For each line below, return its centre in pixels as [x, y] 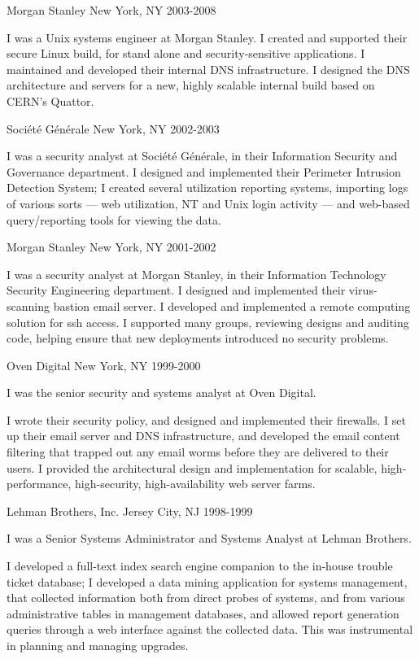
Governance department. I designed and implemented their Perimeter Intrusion [204, 171]
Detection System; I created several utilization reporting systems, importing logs [207, 188]
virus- [363, 290]
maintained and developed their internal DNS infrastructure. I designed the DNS [208, 69]
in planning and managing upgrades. [98, 645]
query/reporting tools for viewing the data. [114, 219]
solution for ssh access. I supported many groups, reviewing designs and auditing [208, 322]
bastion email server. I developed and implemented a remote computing [232, 305]
